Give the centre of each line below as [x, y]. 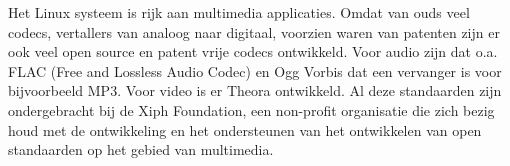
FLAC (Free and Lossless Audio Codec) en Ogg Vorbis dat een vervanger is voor [255, 70]
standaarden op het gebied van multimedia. [141, 149]
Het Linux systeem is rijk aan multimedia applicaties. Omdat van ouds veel [239, 12]
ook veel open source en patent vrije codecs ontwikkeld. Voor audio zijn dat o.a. [253, 51]
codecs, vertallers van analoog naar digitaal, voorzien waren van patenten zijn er [254, 31]
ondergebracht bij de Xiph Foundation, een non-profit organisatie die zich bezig [251, 109]
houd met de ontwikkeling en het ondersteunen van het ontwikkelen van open [245, 129]
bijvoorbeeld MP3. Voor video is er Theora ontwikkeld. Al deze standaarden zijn [255, 90]
